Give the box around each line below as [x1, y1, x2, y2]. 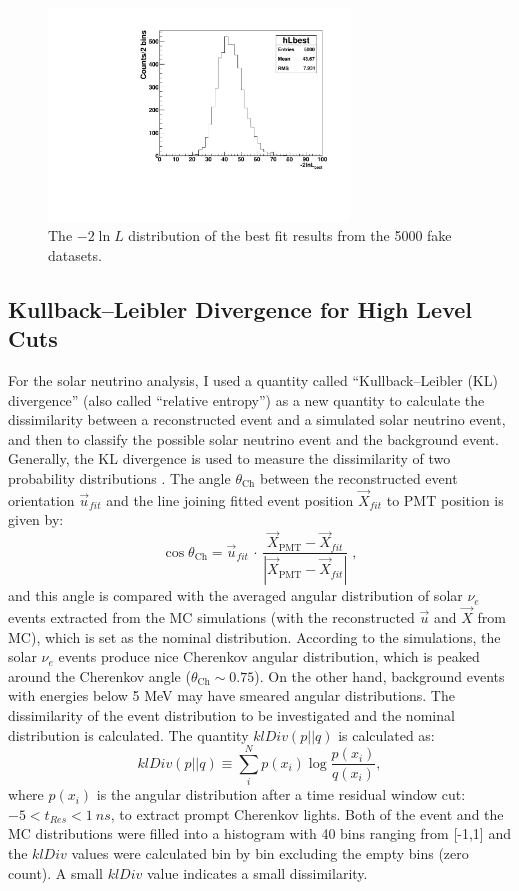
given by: [8, 509, 64, 530]
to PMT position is [386, 489, 504, 510]
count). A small [8, 862, 103, 883]
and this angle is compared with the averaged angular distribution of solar [8, 585, 463, 606]
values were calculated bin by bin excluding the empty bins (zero [71, 843, 469, 864]
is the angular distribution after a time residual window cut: [96, 784, 466, 805]
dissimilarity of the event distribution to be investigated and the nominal [8, 704, 455, 725]
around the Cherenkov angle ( [8, 665, 191, 686]
